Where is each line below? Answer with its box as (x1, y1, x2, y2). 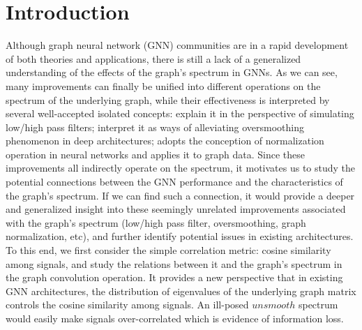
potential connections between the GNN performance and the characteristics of (6, 174, 343, 189)
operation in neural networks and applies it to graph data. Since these (6, 147, 305, 161)
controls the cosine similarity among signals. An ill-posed (6, 297, 249, 312)
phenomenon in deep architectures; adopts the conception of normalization (6, 133, 324, 148)
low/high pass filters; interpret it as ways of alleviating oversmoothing (6, 119, 305, 134)
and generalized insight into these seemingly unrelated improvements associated (6, 202, 346, 216)
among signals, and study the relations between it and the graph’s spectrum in (6, 256, 342, 271)
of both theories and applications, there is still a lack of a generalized (6, 51, 301, 66)
